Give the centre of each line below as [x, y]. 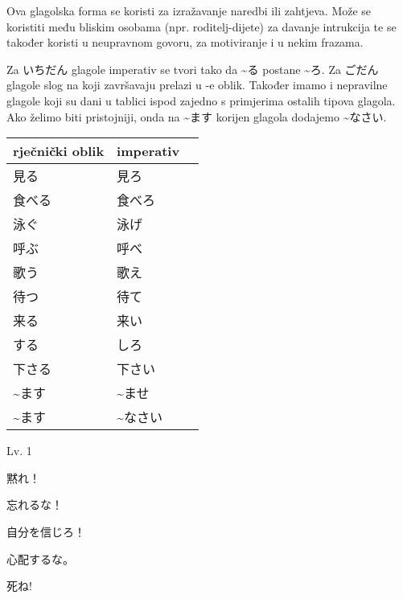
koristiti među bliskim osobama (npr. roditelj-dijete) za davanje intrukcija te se [201, 26]
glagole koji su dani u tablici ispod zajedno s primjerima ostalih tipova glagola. [201, 100]
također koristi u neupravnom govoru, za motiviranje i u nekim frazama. [185, 42]
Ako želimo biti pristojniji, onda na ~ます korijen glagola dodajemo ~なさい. [197, 116]
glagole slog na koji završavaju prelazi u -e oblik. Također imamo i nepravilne [197, 85]
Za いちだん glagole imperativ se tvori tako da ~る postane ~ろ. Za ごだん [193, 69]
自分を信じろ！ [46, 531]
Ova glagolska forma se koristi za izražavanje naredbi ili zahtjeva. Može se [189, 10]
